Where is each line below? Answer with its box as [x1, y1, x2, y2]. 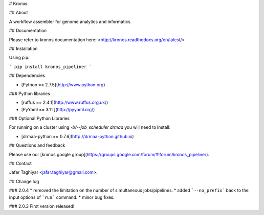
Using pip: [9, 54, 30, 61]
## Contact [9, 161, 32, 167]
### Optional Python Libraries [9, 116, 70, 121]
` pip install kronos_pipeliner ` [9, 64, 92, 70]
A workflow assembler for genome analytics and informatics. [9, 19, 132, 24]
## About [9, 10, 28, 16]
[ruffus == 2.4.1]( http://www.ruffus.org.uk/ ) [21, 99, 109, 105]
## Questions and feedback [9, 143, 66, 148]
